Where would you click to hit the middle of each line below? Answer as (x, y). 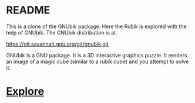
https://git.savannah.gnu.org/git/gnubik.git (57, 44)
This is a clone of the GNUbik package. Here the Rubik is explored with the (96, 26)
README (28, 10)
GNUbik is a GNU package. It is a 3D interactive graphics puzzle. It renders (97, 55)
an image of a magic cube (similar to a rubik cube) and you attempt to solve (97, 61)
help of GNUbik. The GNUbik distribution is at (61, 32)
